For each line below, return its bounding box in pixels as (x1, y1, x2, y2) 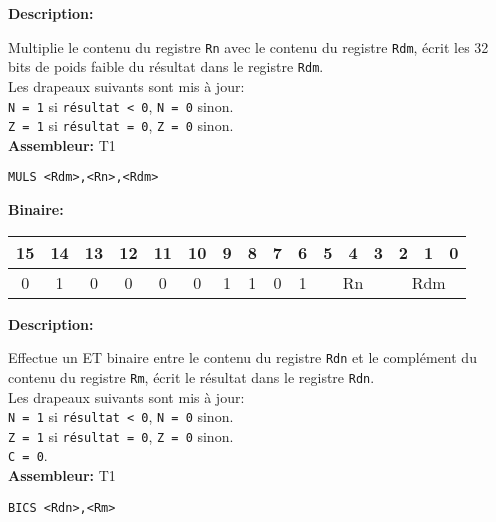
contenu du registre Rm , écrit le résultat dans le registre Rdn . (8, 366, 375, 387)
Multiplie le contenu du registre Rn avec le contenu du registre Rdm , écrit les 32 (8, 36, 489, 57)
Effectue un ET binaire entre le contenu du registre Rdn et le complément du (8, 347, 477, 368)
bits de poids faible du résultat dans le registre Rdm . (8, 56, 324, 77)
